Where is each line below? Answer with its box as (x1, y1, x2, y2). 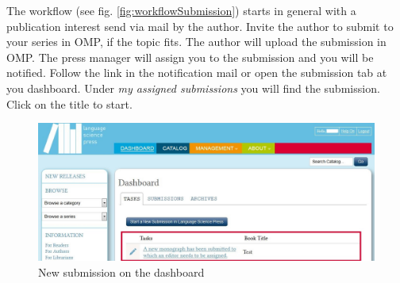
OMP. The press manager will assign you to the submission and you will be (6, 48, 374, 65)
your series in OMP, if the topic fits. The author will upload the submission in (6, 33, 387, 50)
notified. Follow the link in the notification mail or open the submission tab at (6, 64, 387, 81)
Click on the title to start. (6, 95, 133, 112)
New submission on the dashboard (38, 263, 205, 280)
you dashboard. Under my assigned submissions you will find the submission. (6, 79, 380, 96)
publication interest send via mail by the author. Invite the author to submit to (6, 17, 394, 34)
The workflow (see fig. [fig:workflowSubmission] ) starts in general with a (6, 2, 356, 18)
